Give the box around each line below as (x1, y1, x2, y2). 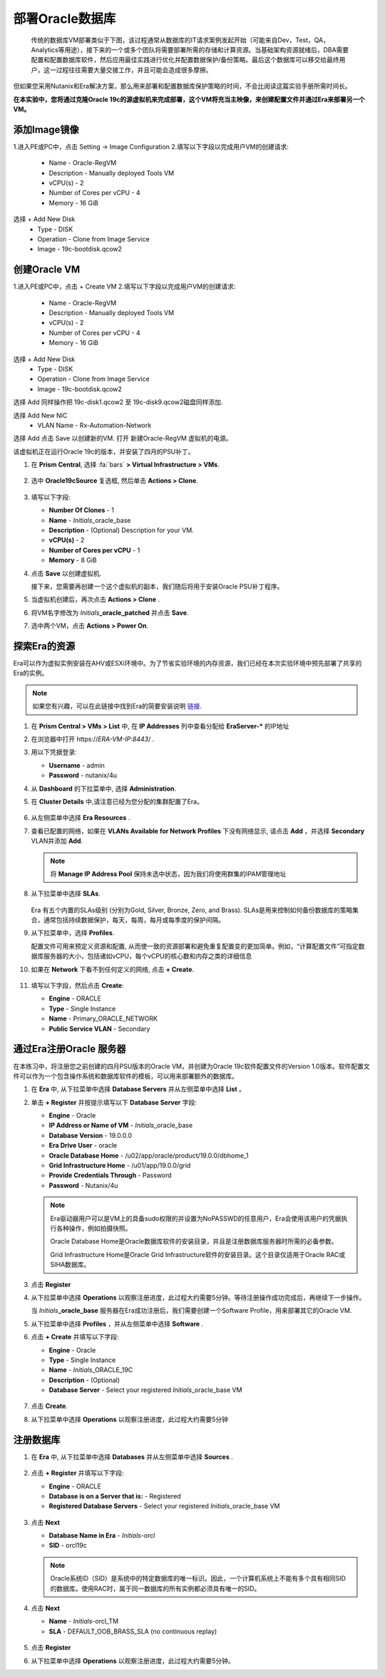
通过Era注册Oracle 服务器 (13, 1043, 126, 1055)
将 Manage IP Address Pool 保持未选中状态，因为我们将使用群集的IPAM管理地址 (50, 869, 287, 878)
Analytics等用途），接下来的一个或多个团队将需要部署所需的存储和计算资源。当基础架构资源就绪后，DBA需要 (31, 45, 349, 54)
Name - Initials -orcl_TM (48, 1617, 119, 1626)
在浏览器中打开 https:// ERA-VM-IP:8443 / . (31, 735, 155, 744)
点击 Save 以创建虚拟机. (31, 569, 102, 578)
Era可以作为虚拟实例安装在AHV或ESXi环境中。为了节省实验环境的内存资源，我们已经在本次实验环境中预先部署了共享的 (13, 659, 362, 668)
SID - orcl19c (48, 1541, 87, 1550)
